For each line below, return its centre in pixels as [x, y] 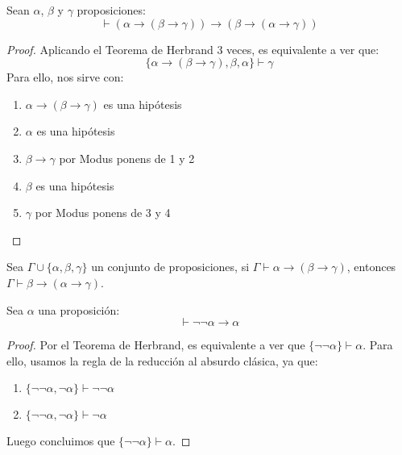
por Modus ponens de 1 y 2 [127, 158]
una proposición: [79, 309]
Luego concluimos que [61, 441]
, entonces [371, 267]
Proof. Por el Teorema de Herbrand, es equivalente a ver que [156, 345]
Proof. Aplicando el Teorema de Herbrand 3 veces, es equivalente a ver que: [193, 49]
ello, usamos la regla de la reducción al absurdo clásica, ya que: [162, 360]
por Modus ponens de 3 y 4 [103, 213]
